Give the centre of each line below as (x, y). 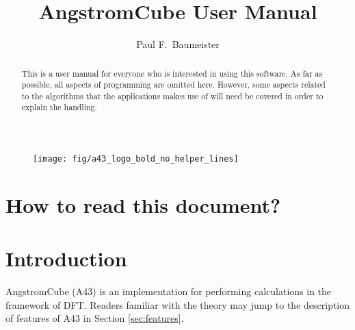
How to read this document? (143, 204)
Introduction (66, 258)
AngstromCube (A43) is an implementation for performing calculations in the (169, 291)
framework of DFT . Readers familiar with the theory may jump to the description (178, 304)
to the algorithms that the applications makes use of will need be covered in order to (172, 96)
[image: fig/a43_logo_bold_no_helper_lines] (136, 159)
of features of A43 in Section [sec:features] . (95, 318)
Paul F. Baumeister (178, 44)
